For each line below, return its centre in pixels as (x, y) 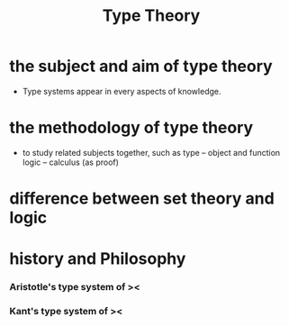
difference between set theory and (142, 199)
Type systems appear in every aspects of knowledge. (122, 91)
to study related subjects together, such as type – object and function (151, 152)
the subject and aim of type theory (141, 66)
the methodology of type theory (131, 128)
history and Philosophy (98, 259)
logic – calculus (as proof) (71, 162)
